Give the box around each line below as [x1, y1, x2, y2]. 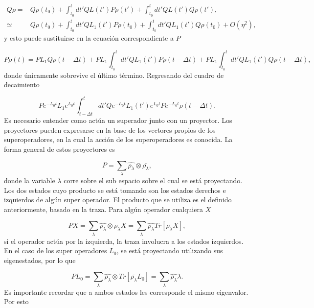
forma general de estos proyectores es [4, 144, 115, 154]
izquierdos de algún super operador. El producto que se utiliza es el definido [4, 194, 232, 205]
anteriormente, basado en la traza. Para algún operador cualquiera [4, 204, 203, 214]
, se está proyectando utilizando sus [116, 245, 223, 256]
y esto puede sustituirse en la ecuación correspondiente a [4, 33, 174, 43]
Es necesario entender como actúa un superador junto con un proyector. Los [4, 115, 232, 125]
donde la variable [4, 175, 55, 185]
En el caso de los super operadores [4, 245, 107, 256]
